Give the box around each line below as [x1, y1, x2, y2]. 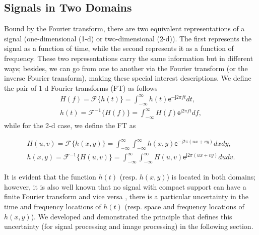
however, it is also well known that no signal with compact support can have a [4, 181, 246, 192]
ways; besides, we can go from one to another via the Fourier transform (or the [4, 63, 248, 73]
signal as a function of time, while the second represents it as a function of [4, 43, 234, 53]
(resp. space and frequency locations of [124, 201, 244, 212]
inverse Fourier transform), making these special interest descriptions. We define [4, 73, 251, 83]
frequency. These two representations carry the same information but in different [4, 52, 253, 63]
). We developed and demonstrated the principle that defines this [31, 211, 232, 221]
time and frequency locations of [4, 201, 101, 212]
